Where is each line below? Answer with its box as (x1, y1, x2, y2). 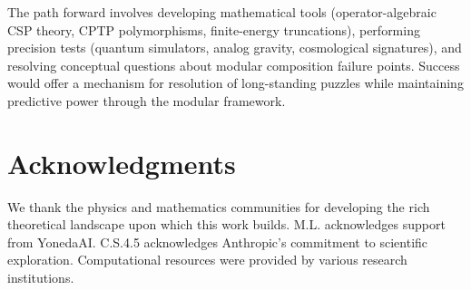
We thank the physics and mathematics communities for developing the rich (7, 197, 430, 216)
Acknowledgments (7, 144, 236, 181)
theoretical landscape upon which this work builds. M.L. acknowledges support (7, 215, 446, 234)
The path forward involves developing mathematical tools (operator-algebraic (7, 3, 437, 21)
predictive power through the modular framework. (7, 91, 286, 110)
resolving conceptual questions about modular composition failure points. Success (7, 55, 460, 74)
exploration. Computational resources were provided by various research (7, 250, 407, 269)
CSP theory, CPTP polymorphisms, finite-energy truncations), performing (7, 20, 420, 39)
